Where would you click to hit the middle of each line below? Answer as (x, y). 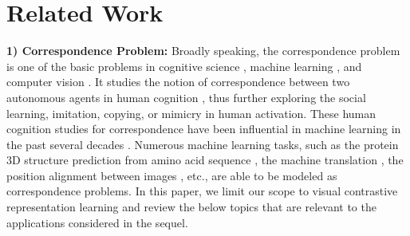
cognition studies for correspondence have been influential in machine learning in (204, 129)
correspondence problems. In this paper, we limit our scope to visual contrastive (202, 191)
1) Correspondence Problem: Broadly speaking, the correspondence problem (203, 51)
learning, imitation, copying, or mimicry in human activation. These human (191, 113)
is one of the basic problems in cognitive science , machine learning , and (184, 66)
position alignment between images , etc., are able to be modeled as (172, 175)
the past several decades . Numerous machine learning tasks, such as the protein (203, 144)
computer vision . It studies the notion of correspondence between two (178, 82)
